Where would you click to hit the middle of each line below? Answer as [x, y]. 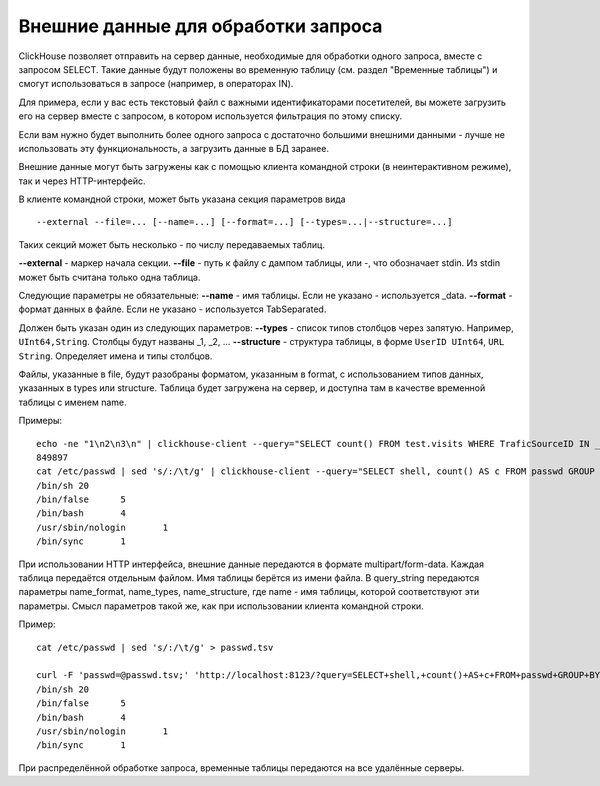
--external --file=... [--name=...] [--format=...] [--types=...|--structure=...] [244, 222]
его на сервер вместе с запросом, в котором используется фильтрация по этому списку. [210, 116]
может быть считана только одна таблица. [109, 277]
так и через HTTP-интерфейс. [82, 181]
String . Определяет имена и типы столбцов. [115, 356]
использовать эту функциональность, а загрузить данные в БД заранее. [174, 148]
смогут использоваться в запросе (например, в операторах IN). [156, 84]
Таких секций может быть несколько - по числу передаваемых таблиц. [171, 244]
